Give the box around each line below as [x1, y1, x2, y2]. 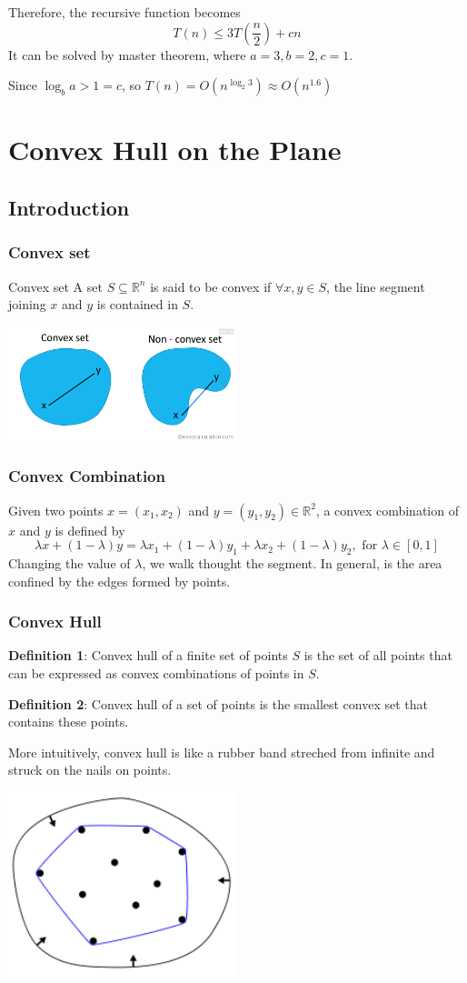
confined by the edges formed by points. [8, 571, 231, 590]
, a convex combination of [315, 500, 459, 519]
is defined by [55, 520, 125, 539]
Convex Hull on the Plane [8, 131, 342, 168]
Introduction [8, 193, 130, 221]
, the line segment [326, 276, 425, 296]
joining [8, 295, 46, 314]
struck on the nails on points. [8, 760, 172, 779]
